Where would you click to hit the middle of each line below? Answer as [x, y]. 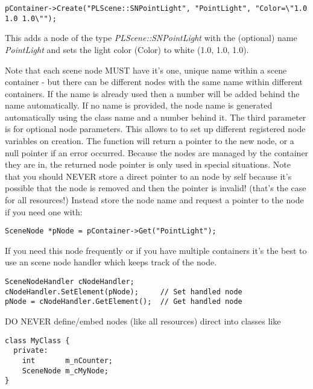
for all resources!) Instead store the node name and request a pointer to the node [154, 200]
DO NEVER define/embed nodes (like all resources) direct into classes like [143, 321]
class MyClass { [37, 340]
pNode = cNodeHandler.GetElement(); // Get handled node [124, 302]
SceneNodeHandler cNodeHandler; [70, 282]
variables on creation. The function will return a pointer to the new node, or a [150, 141]
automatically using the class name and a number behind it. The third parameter [156, 117]
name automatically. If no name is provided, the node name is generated [139, 105]
